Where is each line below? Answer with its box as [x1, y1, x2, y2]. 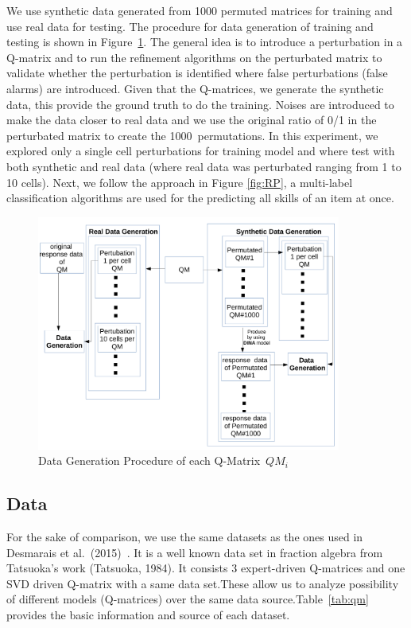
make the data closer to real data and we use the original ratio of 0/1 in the [6, 111, 377, 128]
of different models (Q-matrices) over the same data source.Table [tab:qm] [6, 591, 369, 607]
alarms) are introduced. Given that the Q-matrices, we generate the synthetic [6, 80, 384, 96]
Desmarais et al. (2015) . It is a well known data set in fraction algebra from [6, 544, 383, 560]
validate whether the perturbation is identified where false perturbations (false [6, 64, 388, 81]
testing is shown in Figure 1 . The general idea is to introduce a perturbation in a [6, 33, 403, 50]
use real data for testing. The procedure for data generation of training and [6, 18, 374, 34]
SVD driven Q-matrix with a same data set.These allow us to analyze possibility [6, 575, 399, 591]
